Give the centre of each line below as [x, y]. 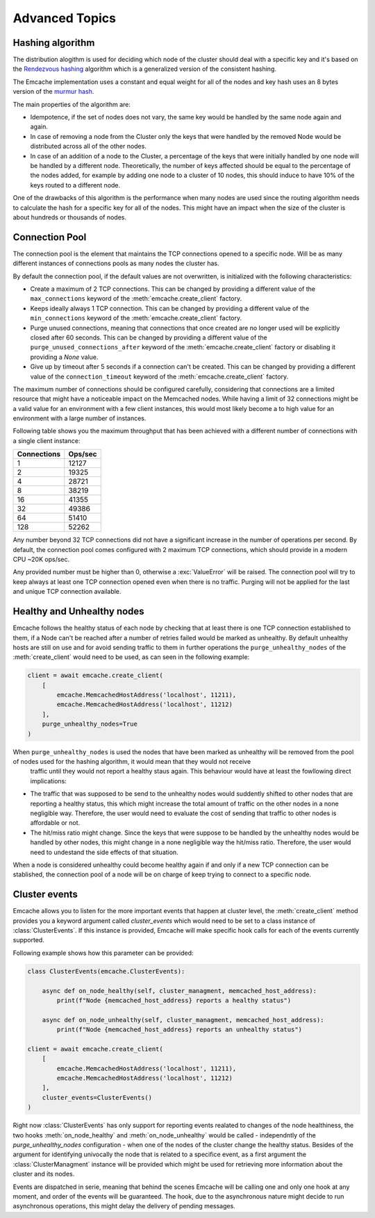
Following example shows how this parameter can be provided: [103, 953]
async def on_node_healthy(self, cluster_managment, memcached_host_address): [180, 991]
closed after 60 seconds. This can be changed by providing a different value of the [149, 337]
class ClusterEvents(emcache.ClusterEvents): [106, 971]
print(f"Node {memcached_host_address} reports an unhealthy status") [179, 1030]
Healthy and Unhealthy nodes [79, 611]
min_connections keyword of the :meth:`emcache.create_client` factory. [136, 318]
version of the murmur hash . [53, 92]
